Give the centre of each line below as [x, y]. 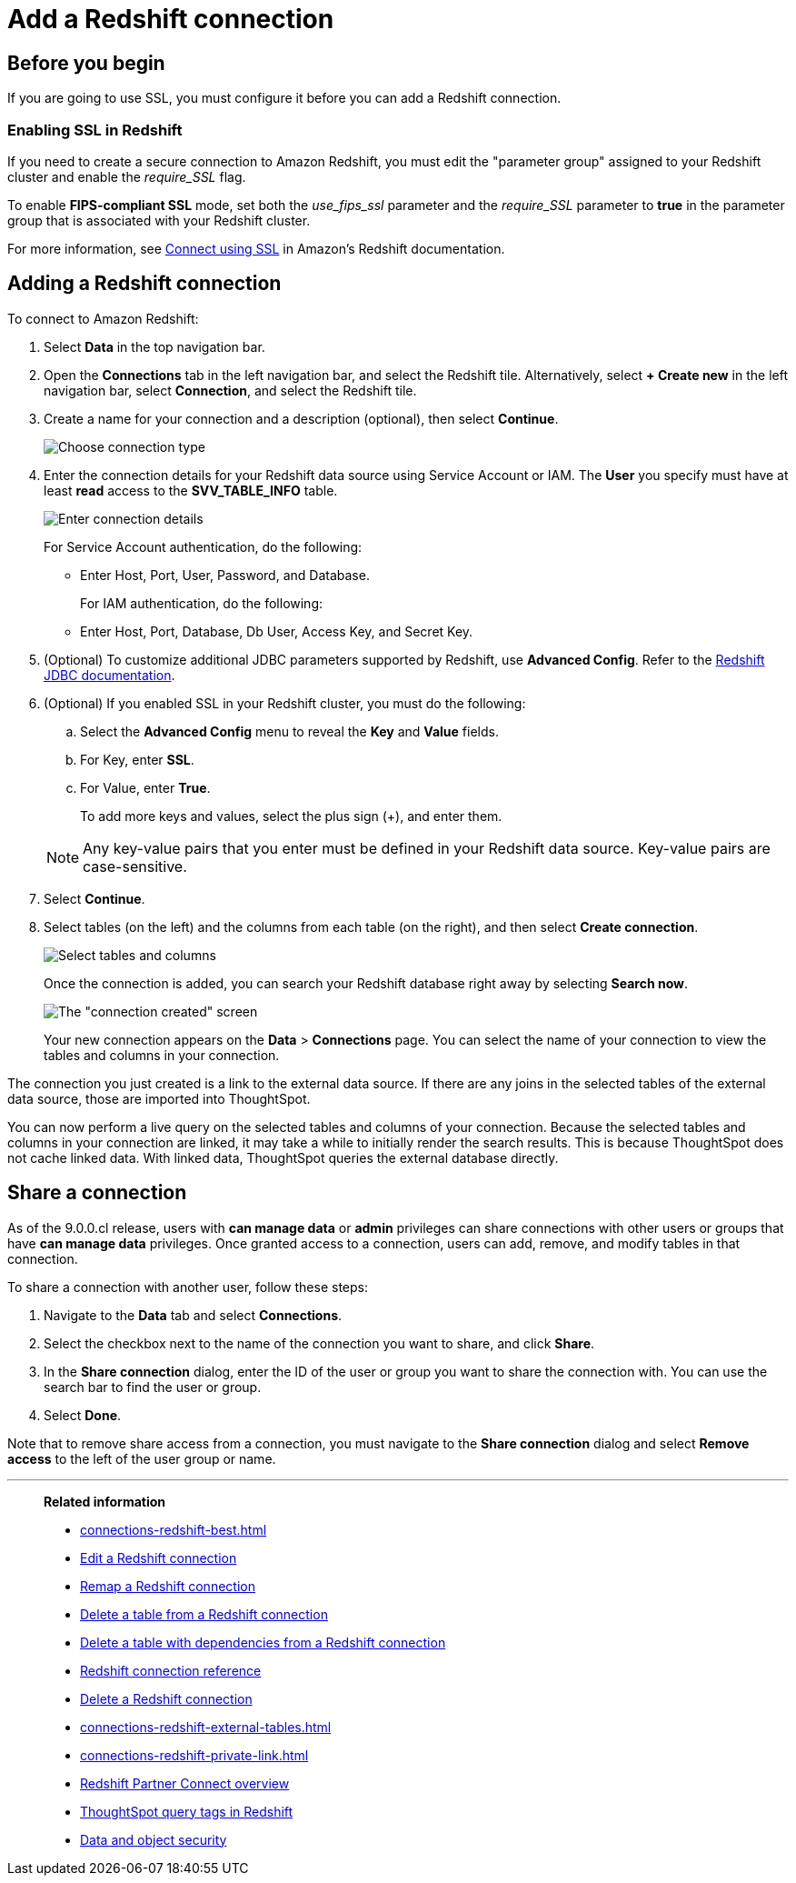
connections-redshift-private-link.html [194, 1755]
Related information [105, 1501]
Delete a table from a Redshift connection [204, 1614]
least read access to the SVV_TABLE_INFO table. [191, 490]
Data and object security [154, 1839]
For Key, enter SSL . [137, 759]
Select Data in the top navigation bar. [154, 346]
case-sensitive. [135, 866]
